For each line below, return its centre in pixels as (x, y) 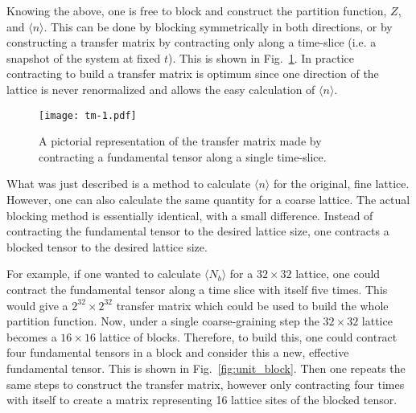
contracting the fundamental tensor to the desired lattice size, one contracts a (198, 231)
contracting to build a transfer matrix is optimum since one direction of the (193, 74)
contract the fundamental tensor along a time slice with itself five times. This (197, 289)
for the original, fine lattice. (341, 184)
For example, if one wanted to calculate (104, 274)
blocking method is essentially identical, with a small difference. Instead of (190, 215)
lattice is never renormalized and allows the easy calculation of (161, 89)
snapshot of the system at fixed (84, 57)
